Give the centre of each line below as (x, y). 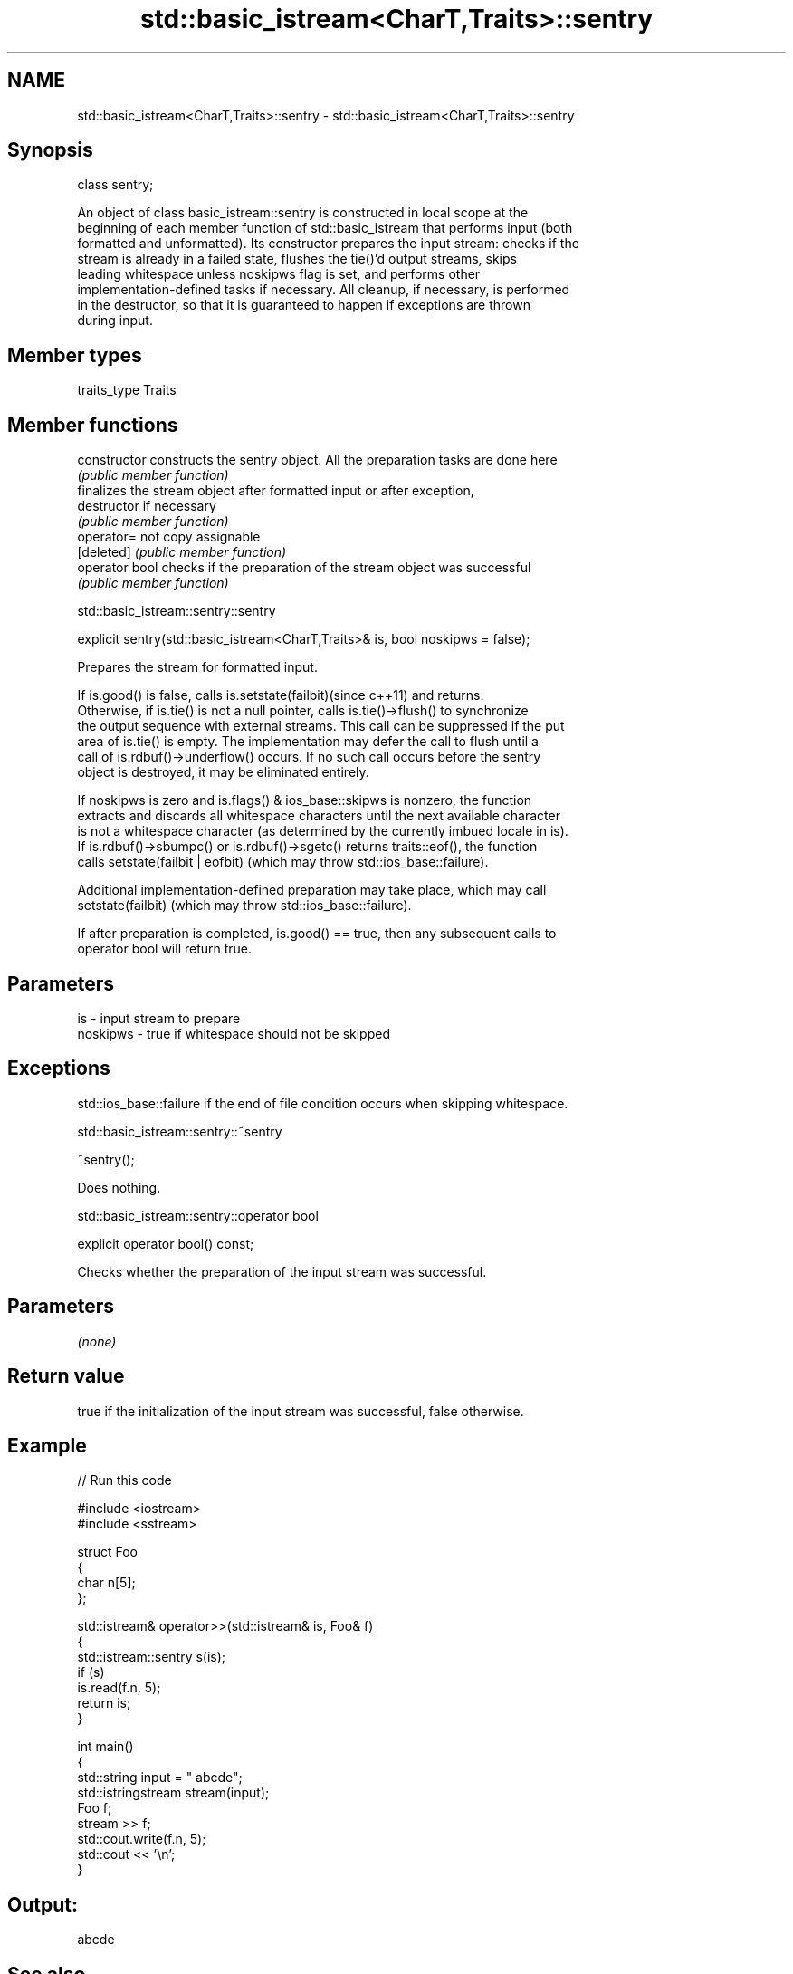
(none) (97, 1341)
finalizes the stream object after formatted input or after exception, (276, 491)
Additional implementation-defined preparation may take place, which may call (312, 890)
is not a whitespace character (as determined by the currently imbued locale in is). (323, 831)
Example (47, 1445)
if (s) (91, 1672)
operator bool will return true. (165, 949)
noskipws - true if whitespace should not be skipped (234, 1033)
